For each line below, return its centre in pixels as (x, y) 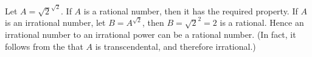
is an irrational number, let (55, 22)
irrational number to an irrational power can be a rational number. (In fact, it (151, 34)
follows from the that (44, 46)
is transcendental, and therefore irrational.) (175, 46)
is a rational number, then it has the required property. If (191, 10)
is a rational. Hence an (262, 22)
